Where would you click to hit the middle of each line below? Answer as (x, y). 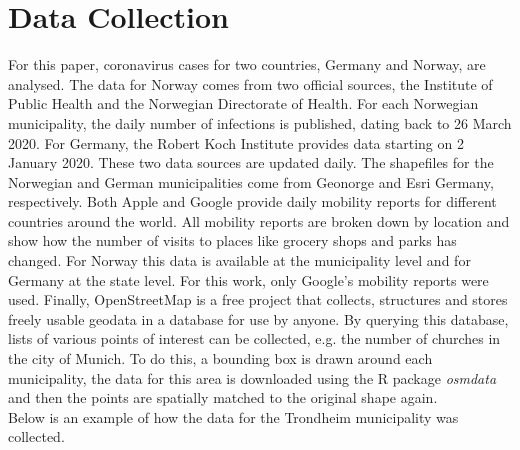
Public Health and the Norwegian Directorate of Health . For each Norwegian (243, 103)
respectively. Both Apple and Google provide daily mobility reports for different (252, 201)
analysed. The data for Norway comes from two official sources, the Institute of (250, 83)
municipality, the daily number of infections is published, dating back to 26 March (260, 122)
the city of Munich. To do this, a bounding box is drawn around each (220, 358)
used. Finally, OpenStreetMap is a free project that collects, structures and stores (258, 299)
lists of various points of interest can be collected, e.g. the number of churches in (254, 338)
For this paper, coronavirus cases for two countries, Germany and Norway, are (247, 64)
